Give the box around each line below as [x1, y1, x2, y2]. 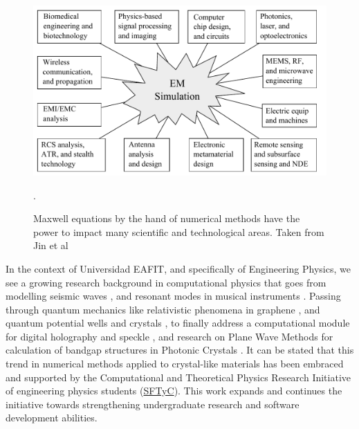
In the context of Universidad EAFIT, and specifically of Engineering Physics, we [6, 261, 351, 275]
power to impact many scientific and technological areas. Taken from [33, 224, 324, 239]
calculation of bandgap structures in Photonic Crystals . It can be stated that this [6, 343, 354, 357]
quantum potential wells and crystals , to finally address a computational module [6, 316, 350, 330]
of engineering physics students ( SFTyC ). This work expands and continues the [6, 383, 342, 398]
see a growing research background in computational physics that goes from [6, 275, 326, 289]
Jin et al [33, 238, 68, 253]
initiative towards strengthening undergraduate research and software [6, 396, 300, 411]
